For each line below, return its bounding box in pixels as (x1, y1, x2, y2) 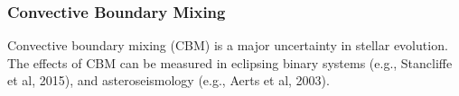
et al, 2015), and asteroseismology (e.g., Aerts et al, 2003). (7, 71, 330, 90)
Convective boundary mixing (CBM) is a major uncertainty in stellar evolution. (7, 36, 448, 55)
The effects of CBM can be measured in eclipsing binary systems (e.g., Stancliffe (7, 53, 453, 72)
